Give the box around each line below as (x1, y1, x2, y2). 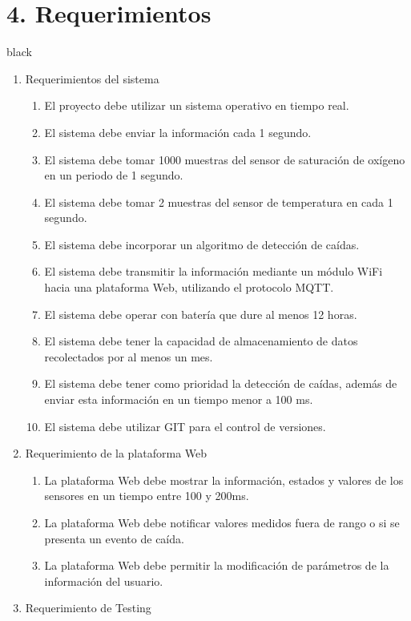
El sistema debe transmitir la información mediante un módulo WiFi (44, 263, 383, 280)
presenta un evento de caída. (44, 530, 184, 546)
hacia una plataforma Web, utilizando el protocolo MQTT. (44, 279, 334, 296)
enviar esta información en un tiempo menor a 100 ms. (44, 391, 313, 408)
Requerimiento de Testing (25, 599, 151, 616)
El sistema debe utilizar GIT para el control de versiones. (44, 417, 326, 434)
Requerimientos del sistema (25, 70, 159, 87)
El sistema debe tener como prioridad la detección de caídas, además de (44, 375, 397, 392)
